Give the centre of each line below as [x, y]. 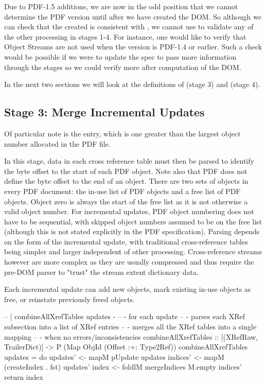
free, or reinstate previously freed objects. [69, 299]
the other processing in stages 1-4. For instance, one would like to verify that [125, 36]
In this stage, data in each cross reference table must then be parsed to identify [129, 161]
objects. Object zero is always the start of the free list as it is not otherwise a [126, 201]
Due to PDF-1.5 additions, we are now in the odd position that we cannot [121, 6]
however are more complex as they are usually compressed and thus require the [129, 262]
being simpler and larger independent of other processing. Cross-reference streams [133, 251]
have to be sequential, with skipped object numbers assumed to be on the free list [133, 221]
